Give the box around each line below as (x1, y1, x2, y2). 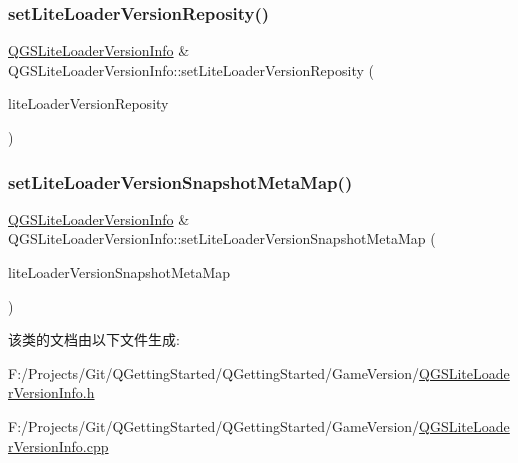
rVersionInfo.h (8, 382, 95, 403)
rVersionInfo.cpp (8, 435, 109, 456)
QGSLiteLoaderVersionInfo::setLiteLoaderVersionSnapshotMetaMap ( (8, 228, 436, 249)
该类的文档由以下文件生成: (8, 329, 180, 350)
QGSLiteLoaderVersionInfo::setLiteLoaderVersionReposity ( (8, 59, 374, 80)
